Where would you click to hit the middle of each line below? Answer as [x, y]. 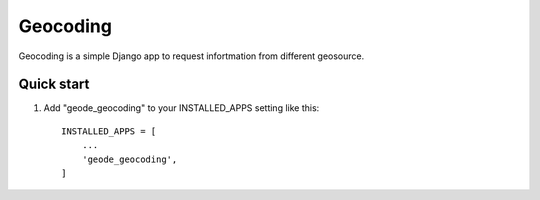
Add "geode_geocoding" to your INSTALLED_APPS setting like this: [181, 108]
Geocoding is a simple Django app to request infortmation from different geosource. [191, 56]
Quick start [54, 84]
